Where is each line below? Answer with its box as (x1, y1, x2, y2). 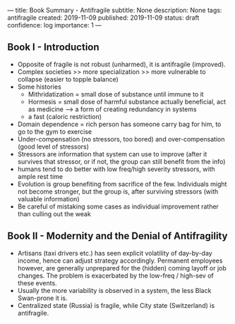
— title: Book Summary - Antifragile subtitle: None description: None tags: (7, 6, 222, 14)
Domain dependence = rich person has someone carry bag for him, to (17, 120, 222, 128)
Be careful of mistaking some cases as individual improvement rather (17, 202, 219, 211)
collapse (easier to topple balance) (17, 75, 119, 83)
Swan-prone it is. (17, 294, 68, 302)
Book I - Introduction (7, 42, 100, 54)
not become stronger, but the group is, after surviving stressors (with (17, 187, 219, 196)
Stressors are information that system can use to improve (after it (17, 149, 207, 158)
